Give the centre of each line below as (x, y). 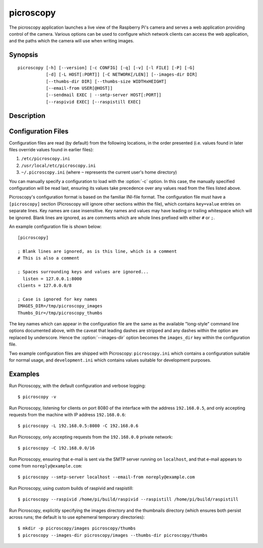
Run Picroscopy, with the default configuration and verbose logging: (77, 386)
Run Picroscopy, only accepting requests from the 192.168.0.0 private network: (91, 437)
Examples (24, 374)
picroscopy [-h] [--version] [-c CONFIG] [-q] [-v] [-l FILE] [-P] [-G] (106, 68)
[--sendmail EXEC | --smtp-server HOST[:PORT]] (103, 95)
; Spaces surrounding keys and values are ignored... (83, 272)
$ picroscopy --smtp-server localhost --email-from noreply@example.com (106, 477)
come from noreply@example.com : (46, 466)
